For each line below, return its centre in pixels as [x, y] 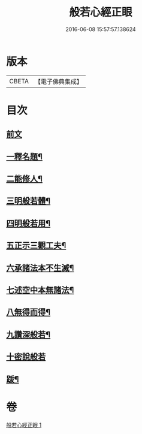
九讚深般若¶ [28, 334]
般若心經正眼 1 [24, 425]
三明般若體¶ [28, 201]
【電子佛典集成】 [58, 82]
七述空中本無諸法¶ [40, 290]
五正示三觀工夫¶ [36, 245]
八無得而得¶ [28, 312]
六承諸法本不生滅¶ [40, 268]
